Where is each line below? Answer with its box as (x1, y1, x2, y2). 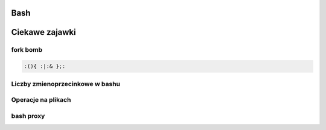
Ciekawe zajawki (11, 27, 76, 37)
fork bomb (11, 46, 43, 54)
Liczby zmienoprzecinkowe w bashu (11, 79, 121, 88)
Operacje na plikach (11, 96, 71, 104)
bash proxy (11, 111, 45, 120)
